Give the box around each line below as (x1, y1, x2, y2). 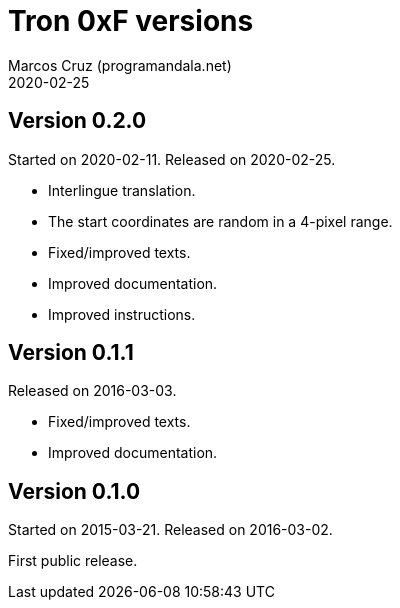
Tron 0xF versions (8, 4, 254, 38)
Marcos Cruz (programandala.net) (8, 56, 232, 74)
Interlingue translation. (48, 181, 196, 199)
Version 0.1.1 (8, 340, 134, 366)
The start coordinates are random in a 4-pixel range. (48, 212, 393, 230)
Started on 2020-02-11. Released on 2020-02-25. (8, 150, 336, 168)
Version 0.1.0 (8, 478, 141, 504)
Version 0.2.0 (8, 108, 147, 134)
